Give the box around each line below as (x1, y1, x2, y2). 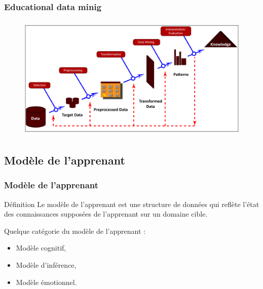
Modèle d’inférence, (16, 259, 77, 270)
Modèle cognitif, (16, 242, 66, 253)
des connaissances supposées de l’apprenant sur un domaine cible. (4, 209, 208, 219)
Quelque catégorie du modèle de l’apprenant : (4, 225, 145, 236)
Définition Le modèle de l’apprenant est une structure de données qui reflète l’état (4, 198, 259, 209)
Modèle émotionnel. (16, 276, 77, 287)
